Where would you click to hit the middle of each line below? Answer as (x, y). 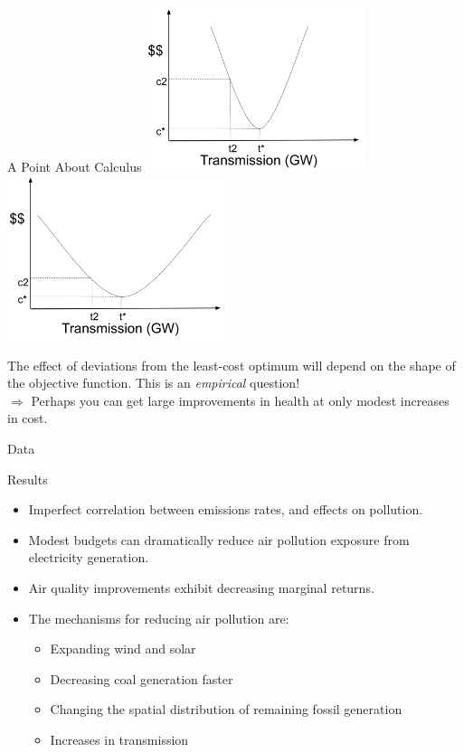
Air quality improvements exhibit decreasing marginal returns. (201, 587)
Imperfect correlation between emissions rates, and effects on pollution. (226, 509)
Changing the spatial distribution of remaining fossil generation (226, 709)
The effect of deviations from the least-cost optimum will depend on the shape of (232, 365)
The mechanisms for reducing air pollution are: (159, 618)
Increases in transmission (119, 739)
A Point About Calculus (75, 166)
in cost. (28, 418)
